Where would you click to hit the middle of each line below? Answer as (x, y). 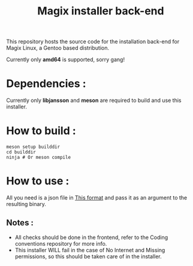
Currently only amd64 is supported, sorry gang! (65, 60)
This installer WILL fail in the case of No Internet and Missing (90, 250)
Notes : (20, 223)
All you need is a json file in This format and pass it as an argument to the (97, 198)
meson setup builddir (33, 147)
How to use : (38, 181)
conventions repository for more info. (61, 243)
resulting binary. (26, 204)
